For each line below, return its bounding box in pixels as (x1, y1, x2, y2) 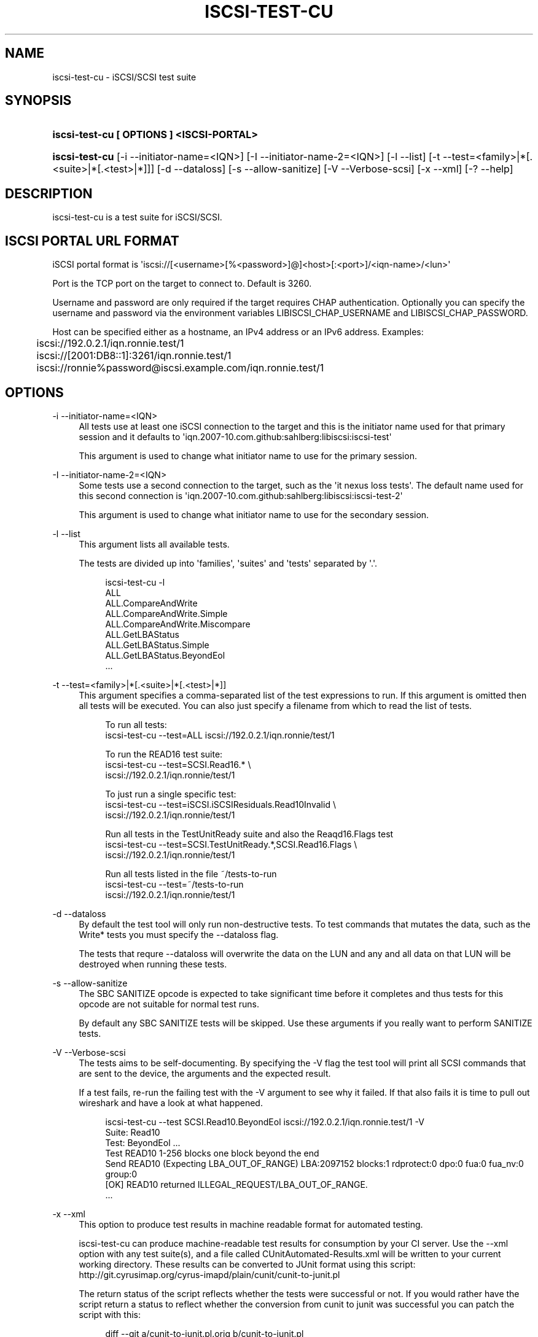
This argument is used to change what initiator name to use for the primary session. (79, 450, 417, 461)
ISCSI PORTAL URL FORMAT (5, 233, 179, 249)
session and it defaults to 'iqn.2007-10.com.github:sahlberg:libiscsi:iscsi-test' (79, 431, 392, 442)
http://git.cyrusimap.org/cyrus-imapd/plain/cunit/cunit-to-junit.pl (79, 1269, 340, 1280)
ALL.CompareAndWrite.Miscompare (105, 618, 251, 629)
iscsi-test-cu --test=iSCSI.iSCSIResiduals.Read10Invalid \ (105, 799, 336, 810)
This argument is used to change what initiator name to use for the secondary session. (79, 509, 429, 520)
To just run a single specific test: (105, 788, 236, 799)
